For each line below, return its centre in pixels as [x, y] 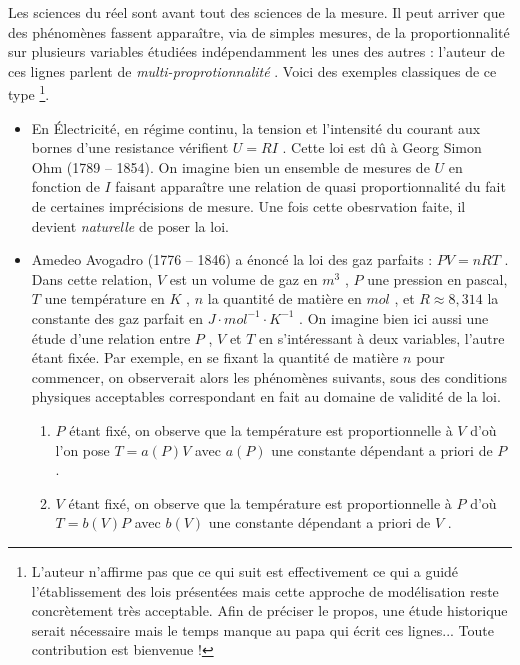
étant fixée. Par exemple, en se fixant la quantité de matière [215, 357]
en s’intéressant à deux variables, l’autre [382, 337]
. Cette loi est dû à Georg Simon [382, 147]
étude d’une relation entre [111, 337]
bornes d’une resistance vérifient [130, 147]
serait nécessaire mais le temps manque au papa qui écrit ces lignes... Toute [262, 629]
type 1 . [29, 93]
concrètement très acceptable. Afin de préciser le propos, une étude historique [269, 610]
